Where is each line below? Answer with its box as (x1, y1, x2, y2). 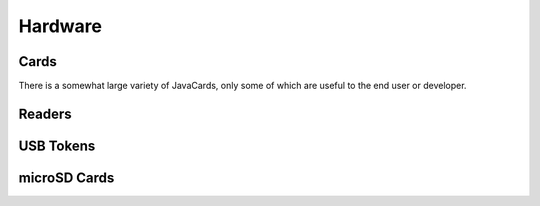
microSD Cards (18, 169, 115, 186)
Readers (18, 105, 72, 122)
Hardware (18, 15, 102, 37)
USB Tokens (18, 137, 96, 154)
